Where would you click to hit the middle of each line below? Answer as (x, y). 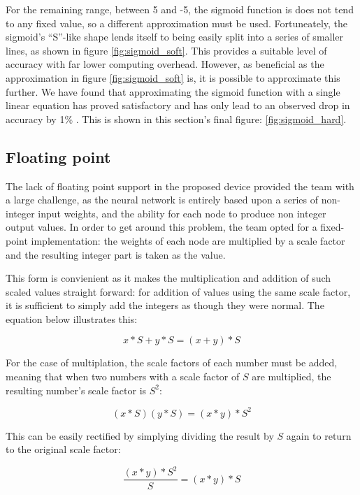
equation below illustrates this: (72, 318)
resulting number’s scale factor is (76, 390)
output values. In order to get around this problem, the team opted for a (161, 227)
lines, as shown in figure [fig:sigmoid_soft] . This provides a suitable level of (166, 50)
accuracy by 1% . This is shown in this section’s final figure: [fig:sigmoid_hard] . (176, 119)
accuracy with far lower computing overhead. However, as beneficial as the (165, 64)
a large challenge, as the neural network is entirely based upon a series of (162, 200)
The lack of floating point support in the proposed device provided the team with (180, 186)
